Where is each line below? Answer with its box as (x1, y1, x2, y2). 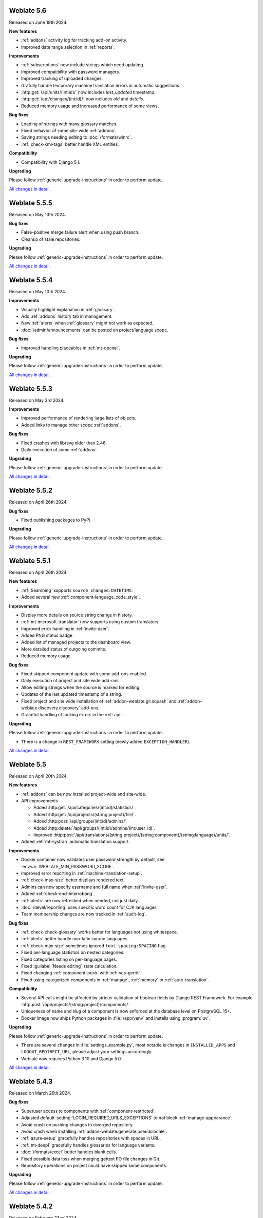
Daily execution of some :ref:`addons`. (21, 447, 98, 453)
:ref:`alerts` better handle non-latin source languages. (21, 936, 129, 942)
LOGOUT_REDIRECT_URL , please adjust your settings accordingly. (21, 1049, 153, 1055)
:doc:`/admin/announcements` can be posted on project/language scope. (21, 327, 169, 333)
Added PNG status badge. (21, 632, 74, 638)
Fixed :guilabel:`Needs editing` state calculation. (21, 963, 118, 969)
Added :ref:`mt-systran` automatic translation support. (21, 838, 130, 845)
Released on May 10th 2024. (9, 288, 67, 294)
